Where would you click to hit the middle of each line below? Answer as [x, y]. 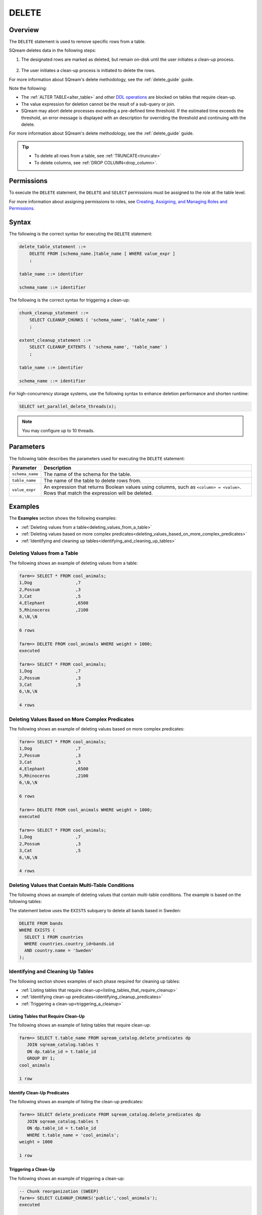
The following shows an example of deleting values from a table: [74, 563]
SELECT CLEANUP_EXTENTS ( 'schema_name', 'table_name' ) [98, 347]
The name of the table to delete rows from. [93, 480]
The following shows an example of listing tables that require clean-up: [80, 1025]
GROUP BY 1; [41, 1059]
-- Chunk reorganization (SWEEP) [59, 1191]
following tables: [25, 902]
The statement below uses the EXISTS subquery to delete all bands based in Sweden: [95, 910]
